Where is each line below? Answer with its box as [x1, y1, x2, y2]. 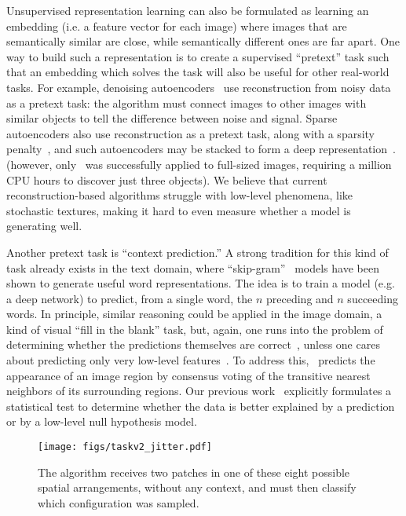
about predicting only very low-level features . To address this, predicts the [6, 352, 375, 368]
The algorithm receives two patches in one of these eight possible [38, 463, 350, 480]
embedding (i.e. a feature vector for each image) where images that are [6, 17, 347, 34]
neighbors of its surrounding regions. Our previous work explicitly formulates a [6, 382, 392, 399]
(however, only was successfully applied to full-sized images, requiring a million [6, 156, 392, 172]
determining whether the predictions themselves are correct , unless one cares [6, 336, 380, 353]
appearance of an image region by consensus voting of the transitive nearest [6, 367, 371, 383]
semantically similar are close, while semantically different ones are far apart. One [6, 33, 401, 49]
